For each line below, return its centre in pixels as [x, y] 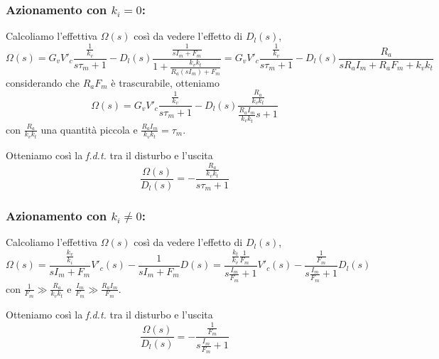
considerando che [43, 82]
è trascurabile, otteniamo [165, 82]
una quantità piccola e [89, 129]
